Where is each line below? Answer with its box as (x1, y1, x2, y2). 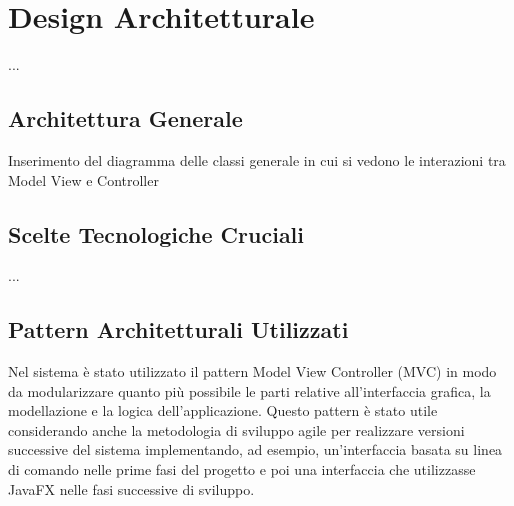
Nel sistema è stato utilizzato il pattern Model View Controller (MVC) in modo (8, 361, 497, 382)
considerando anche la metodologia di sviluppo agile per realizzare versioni (8, 419, 465, 440)
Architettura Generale (8, 103, 243, 134)
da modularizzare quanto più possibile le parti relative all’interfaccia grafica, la (8, 380, 491, 401)
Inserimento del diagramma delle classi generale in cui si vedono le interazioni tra (8, 149, 506, 170)
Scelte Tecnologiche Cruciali (8, 218, 305, 249)
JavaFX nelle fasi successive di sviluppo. (8, 478, 255, 499)
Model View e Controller (8, 169, 159, 190)
